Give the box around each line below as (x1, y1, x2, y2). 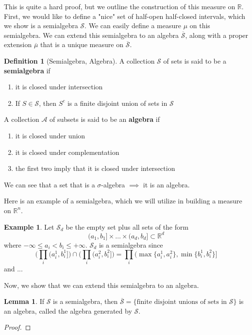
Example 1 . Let (4, 221, 54, 232)
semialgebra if (4, 65, 50, 75)
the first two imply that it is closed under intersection (15, 163, 175, 173)
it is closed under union (15, 130, 85, 140)
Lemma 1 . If (4, 296, 45, 306)
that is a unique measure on (40, 39, 123, 50)
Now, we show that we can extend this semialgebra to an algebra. (4, 280, 199, 290)
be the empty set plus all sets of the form (66, 221, 189, 232)
